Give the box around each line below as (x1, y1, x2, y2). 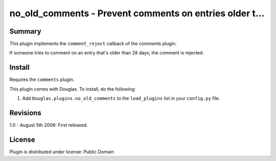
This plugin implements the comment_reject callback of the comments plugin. (9, 41, 177, 47)
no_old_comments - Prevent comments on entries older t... (9, 8, 265, 19)
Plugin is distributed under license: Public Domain (9, 148, 114, 155)
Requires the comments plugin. (9, 76, 75, 83)
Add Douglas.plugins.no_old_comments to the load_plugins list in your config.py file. (22, 95, 220, 101)
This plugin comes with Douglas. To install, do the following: (9, 86, 136, 92)
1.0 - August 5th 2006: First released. (9, 122, 88, 128)
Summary (9, 27, 41, 36)
